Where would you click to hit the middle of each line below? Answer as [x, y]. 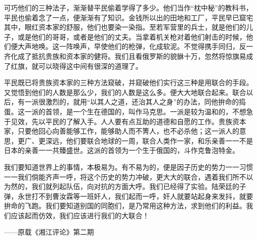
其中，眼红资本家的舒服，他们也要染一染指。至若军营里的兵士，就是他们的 [125, 27]
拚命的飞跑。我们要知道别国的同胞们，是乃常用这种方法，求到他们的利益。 [125, 206]
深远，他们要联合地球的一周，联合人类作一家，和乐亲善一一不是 [149, 140]
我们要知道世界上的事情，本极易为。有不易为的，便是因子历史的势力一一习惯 [128, 167]
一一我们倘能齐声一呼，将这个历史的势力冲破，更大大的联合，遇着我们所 [122, 176]
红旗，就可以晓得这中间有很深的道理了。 [76, 66]
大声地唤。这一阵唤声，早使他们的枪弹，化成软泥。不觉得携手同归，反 [132, 46]
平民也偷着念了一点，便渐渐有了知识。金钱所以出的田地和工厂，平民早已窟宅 [128, 17]
